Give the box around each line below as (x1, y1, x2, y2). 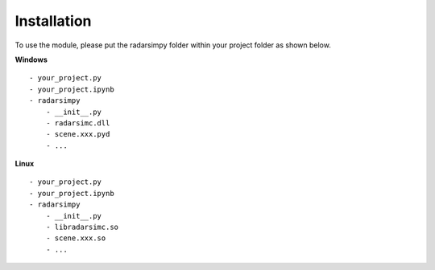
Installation (14, 12, 92, 30)
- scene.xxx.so (45, 234, 106, 243)
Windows (14, 55, 48, 64)
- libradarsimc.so (45, 223, 119, 232)
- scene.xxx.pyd (45, 129, 110, 139)
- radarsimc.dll (45, 118, 110, 128)
